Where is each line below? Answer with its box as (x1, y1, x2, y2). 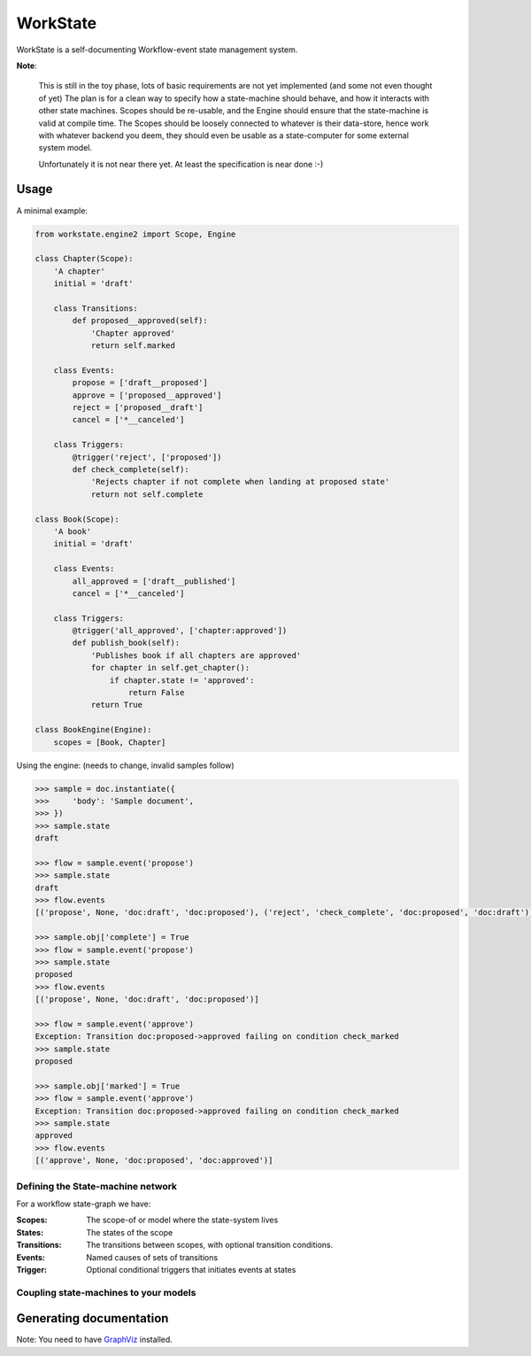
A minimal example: (16, 205, 88, 216)
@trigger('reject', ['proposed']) (72, 452, 222, 462)
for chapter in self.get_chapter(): (90, 663, 250, 673)
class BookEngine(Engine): (35, 724, 152, 735)
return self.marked (90, 341, 176, 351)
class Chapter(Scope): (35, 253, 134, 264)
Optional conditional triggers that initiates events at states (86, 1264, 296, 1275)
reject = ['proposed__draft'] (72, 403, 204, 413)
